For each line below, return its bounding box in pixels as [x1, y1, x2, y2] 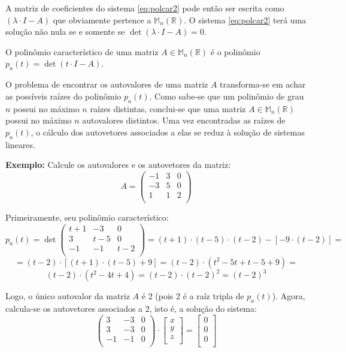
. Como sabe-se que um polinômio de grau [149, 89, 304, 102]
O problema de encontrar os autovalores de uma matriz [5, 78, 208, 91]
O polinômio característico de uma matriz [5, 45, 159, 58]
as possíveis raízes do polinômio [5, 89, 122, 102]
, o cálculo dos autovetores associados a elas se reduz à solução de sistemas [31, 125, 305, 138]
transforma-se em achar [220, 78, 306, 91]
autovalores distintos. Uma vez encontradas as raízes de [82, 114, 286, 127]
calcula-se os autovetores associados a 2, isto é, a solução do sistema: [5, 302, 257, 314]
